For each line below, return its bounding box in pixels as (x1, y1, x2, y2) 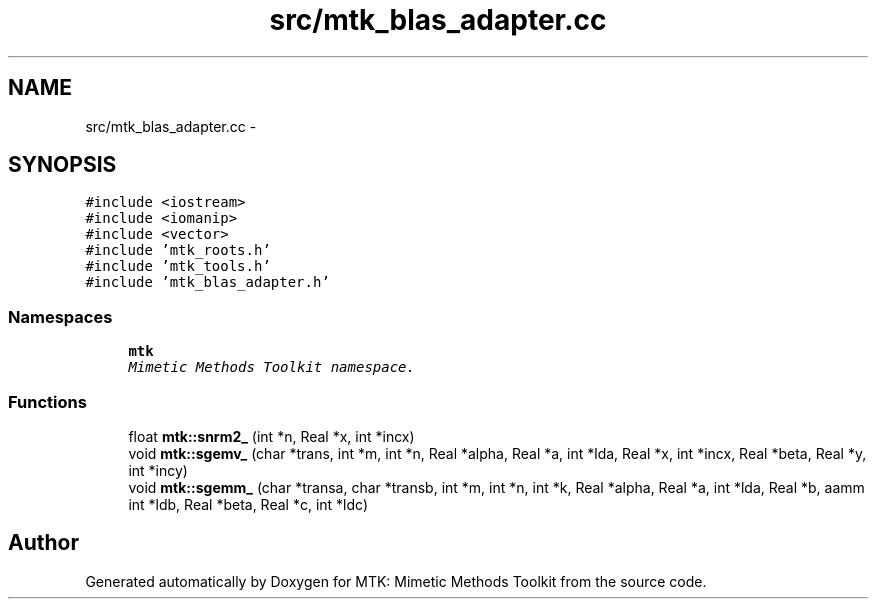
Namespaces (8, 306, 113, 327)
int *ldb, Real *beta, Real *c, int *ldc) (128, 495, 368, 513)
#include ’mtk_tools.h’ (85, 258, 271, 275)
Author (8, 530, 79, 556)
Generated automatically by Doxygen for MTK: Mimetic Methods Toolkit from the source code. (85, 572, 707, 590)
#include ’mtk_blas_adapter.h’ (85, 274, 330, 291)
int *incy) (128, 461, 188, 479)
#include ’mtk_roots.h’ (85, 242, 271, 259)
